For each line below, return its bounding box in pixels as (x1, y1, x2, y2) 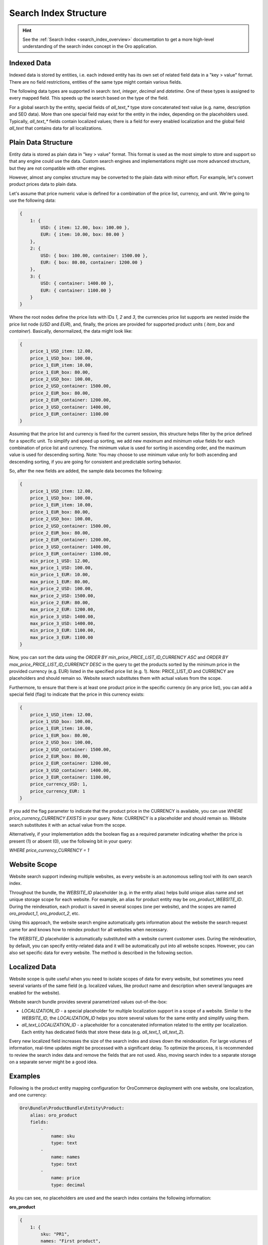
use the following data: (9, 197, 56, 204)
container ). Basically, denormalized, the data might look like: (9, 328, 133, 334)
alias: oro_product (30, 1112, 78, 1118)
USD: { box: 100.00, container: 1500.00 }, (40, 252, 148, 258)
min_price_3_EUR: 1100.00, (30, 627, 96, 633)
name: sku (51, 1133, 75, 1139)
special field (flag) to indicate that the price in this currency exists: (9, 691, 145, 697)
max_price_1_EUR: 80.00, (30, 579, 91, 585)
